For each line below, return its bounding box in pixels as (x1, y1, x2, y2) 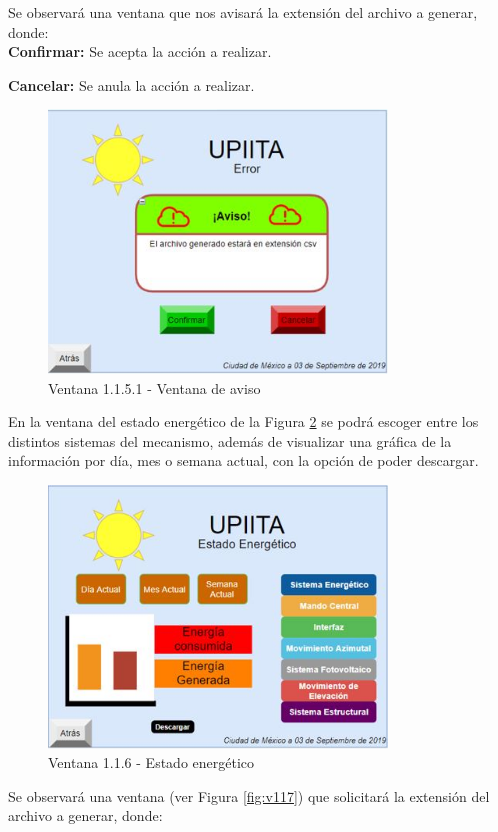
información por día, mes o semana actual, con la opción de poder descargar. (8, 450, 479, 471)
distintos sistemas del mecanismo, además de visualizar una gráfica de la (8, 430, 452, 451)
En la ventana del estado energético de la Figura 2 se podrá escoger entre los (8, 411, 479, 432)
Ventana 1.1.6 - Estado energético (48, 752, 255, 773)
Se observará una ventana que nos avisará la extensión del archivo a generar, (8, 2, 478, 22)
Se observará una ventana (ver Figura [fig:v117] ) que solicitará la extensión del (8, 785, 490, 806)
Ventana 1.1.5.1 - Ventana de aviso (48, 377, 261, 398)
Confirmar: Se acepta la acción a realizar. (8, 41, 272, 62)
